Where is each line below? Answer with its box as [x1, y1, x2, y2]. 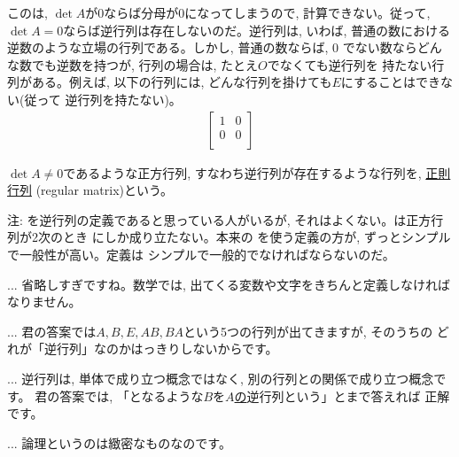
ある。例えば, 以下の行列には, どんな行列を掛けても [31, 73, 332, 91]
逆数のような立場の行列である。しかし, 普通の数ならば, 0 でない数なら [7, 38, 417, 57]
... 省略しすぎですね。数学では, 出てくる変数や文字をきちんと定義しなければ [7, 275, 450, 293]
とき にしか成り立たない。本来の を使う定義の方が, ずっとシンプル [62, 228, 451, 246]
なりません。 [7, 292, 82, 311]
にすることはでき [340, 73, 440, 91]
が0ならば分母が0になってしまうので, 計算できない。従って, [85, 4, 431, 21]
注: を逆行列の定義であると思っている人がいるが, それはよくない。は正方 [7, 210, 432, 228]
